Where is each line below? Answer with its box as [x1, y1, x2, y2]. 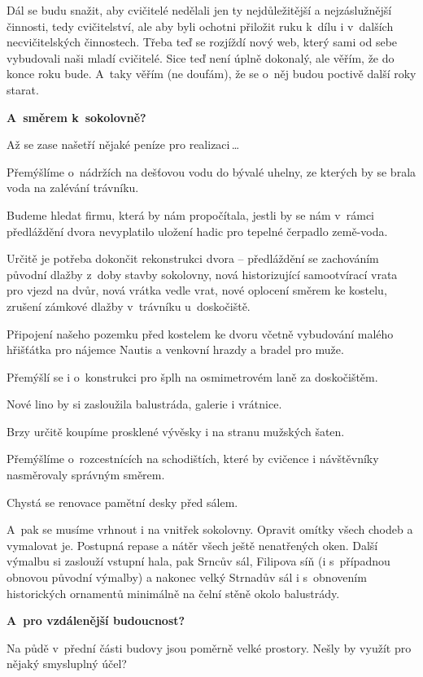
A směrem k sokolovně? [7, 108, 146, 125]
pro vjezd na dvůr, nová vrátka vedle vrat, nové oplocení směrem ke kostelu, [7, 282, 387, 299]
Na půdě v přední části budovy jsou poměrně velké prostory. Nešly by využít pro [7, 639, 412, 656]
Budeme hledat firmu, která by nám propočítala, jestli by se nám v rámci [7, 206, 375, 223]
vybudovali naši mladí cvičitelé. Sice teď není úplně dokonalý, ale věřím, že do [7, 49, 395, 66]
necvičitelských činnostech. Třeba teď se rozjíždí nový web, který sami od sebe [7, 33, 398, 50]
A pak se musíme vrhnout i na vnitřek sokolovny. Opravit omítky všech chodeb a [7, 521, 413, 538]
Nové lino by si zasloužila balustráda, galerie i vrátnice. [7, 395, 282, 413]
